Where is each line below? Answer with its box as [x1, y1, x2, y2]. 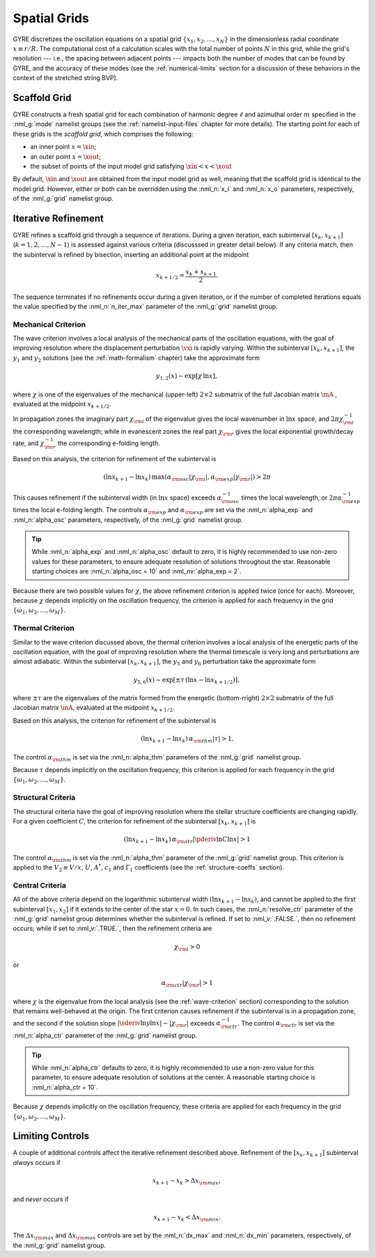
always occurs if [13, 1158, 61, 1166]
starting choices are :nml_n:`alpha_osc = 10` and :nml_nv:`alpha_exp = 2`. [31, 567, 242, 576]
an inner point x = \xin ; [30, 143, 97, 151]
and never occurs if [13, 1195, 69, 1203]
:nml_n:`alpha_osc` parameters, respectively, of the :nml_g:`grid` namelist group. [13, 516, 243, 524]
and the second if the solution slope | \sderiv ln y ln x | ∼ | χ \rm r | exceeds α [13, 1019, 221, 1029]
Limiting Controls [13, 1130, 90, 1142]
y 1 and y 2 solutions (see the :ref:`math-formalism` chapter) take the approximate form [13, 353, 260, 364]
